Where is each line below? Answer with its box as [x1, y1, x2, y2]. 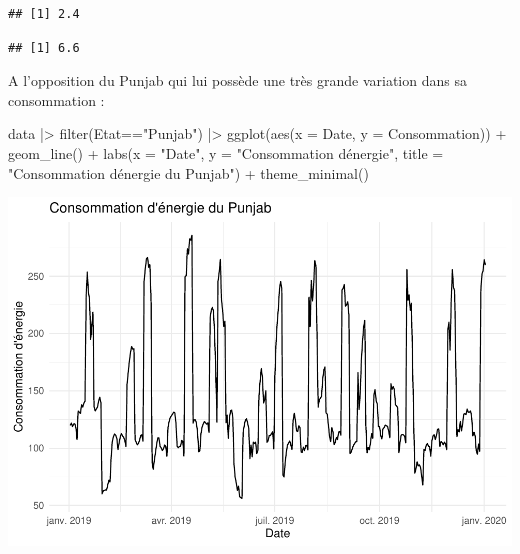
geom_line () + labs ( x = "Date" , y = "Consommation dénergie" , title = [8, 142, 444, 163]
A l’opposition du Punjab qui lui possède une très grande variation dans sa [8, 70, 467, 91]
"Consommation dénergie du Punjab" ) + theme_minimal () [8, 162, 369, 183]
